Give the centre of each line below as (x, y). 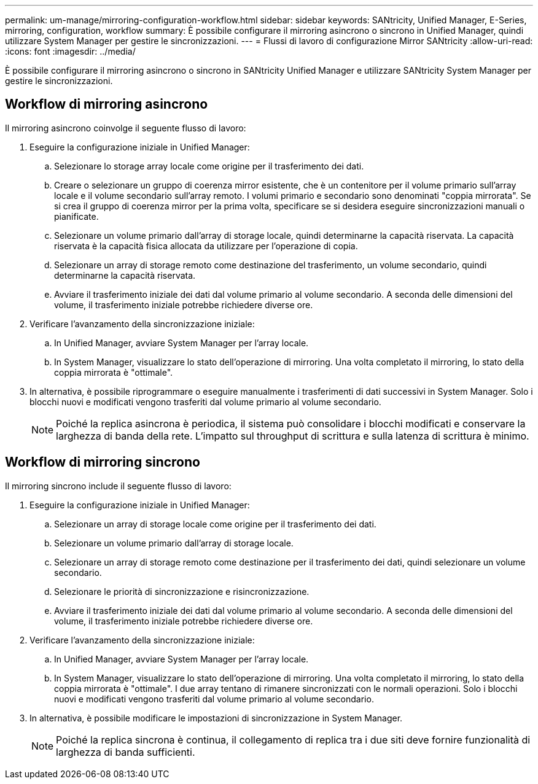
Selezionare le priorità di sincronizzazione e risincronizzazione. (182, 591)
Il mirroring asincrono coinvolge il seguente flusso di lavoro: (126, 128)
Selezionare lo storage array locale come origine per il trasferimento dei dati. (209, 166)
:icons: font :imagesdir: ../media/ (70, 51)
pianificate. (76, 216)
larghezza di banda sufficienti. (126, 752)
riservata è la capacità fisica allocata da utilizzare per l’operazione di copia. (206, 246)
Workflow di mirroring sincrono (103, 462)
